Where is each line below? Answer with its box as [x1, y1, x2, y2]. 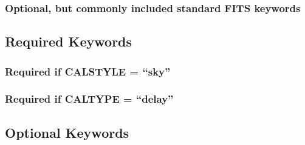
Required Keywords [5, 32, 132, 51]
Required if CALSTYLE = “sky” [5, 63, 171, 79]
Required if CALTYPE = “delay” [5, 91, 174, 106]
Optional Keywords [5, 123, 129, 141]
